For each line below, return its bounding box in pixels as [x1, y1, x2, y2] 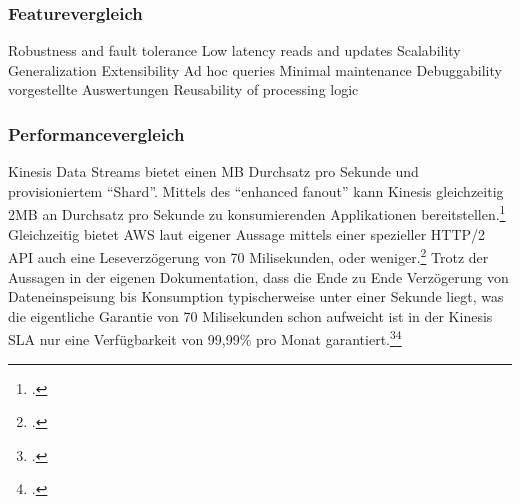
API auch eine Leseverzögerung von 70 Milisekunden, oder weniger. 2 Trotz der [8, 244, 489, 267]
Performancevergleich [8, 121, 185, 146]
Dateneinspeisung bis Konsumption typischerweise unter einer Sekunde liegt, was [8, 286, 504, 307]
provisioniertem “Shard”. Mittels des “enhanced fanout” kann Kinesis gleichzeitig [8, 180, 504, 201]
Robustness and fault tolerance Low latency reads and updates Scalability [8, 40, 461, 61]
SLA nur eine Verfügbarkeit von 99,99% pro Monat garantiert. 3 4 [8, 326, 402, 349]
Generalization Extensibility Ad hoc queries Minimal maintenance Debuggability [8, 59, 502, 80]
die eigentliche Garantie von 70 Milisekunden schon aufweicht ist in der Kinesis [8, 305, 493, 326]
